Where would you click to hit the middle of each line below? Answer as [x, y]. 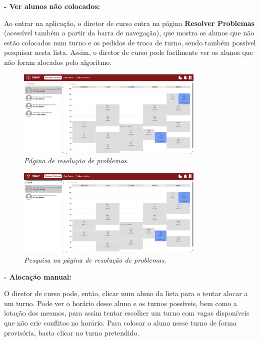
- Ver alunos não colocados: [52, 6]
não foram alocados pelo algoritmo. [58, 62]
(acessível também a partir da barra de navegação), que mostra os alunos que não [129, 33]
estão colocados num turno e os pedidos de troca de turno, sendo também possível [130, 42]
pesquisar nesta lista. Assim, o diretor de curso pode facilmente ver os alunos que [128, 52]
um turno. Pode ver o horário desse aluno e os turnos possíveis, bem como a [121, 303]
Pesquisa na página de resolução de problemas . [95, 259]
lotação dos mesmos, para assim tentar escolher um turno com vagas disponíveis [127, 313]
